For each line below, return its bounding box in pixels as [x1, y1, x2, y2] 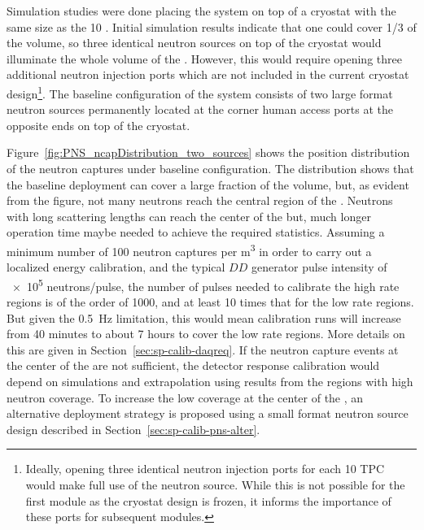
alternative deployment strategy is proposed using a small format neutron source [7, 405, 409, 422]
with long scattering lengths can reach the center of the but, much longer [7, 207, 371, 224]
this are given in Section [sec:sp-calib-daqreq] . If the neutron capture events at [7, 341, 399, 358]
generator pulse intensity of [251, 258, 387, 276]
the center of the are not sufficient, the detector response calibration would [7, 357, 380, 374]
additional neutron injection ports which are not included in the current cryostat [7, 66, 409, 83]
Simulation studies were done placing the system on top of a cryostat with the [7, 2, 396, 19]
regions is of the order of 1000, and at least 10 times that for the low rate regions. [7, 293, 414, 311]
